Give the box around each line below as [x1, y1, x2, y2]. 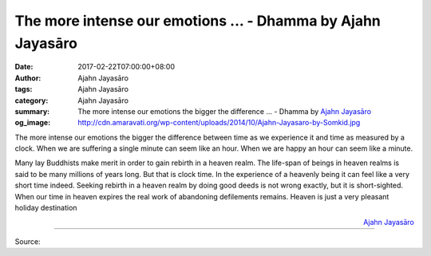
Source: [14, 236, 41, 246]
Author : [14, 73, 42, 83]
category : [14, 96, 49, 105]
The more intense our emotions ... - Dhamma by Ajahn [14, 12, 381, 30]
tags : [14, 85, 33, 94]
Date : [14, 62, 34, 72]
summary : [14, 106, 50, 116]
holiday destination [14, 203, 77, 213]
